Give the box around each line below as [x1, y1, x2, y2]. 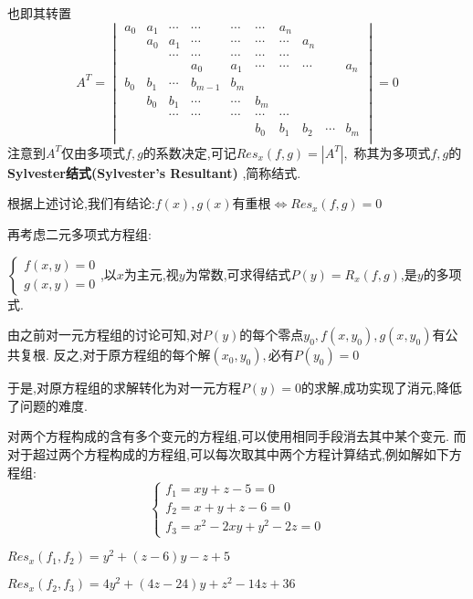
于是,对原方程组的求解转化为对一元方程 [7, 378, 241, 397]
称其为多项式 [353, 142, 431, 162]
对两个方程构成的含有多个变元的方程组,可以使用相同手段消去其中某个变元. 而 [7, 426, 467, 446]
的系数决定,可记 [142, 142, 236, 162]
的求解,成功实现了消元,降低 [300, 378, 462, 397]
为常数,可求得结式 [184, 264, 291, 283]
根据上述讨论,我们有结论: [7, 194, 155, 213]
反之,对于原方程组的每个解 [53, 345, 211, 364]
